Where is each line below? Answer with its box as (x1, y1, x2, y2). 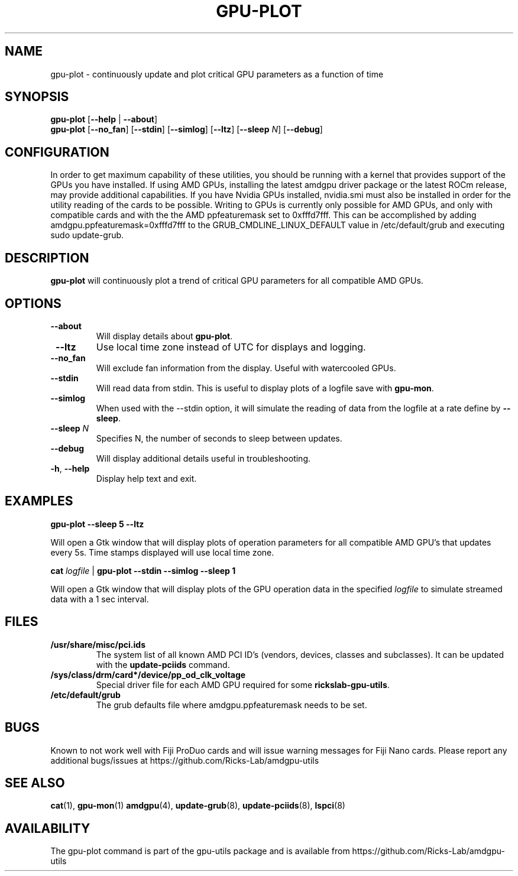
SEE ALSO (5, 775, 65, 790)
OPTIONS (5, 296, 61, 311)
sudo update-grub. (50, 230, 124, 241)
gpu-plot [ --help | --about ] (50, 114, 158, 125)
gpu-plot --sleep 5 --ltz (50, 518, 144, 529)
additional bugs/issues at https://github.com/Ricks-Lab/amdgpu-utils (50, 755, 319, 765)
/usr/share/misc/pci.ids (50, 639, 145, 650)
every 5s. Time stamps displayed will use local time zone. (50, 547, 274, 557)
